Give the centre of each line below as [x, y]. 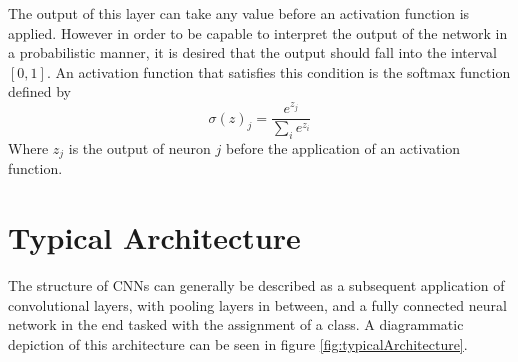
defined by [40, 91]
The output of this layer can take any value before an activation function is [239, 13]
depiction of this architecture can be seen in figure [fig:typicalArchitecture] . [238, 343]
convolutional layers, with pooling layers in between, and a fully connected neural [257, 304]
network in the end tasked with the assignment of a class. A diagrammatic [236, 324]
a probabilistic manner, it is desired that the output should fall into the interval [252, 52]
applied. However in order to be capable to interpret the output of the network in [258, 32]
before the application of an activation [343, 147]
